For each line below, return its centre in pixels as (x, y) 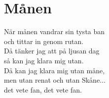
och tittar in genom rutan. (44, 41)
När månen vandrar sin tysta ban (54, 31)
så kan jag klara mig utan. (44, 60)
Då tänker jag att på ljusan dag (52, 51)
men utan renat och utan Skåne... (55, 80)
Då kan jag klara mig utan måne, (54, 70)
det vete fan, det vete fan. (43, 89)
